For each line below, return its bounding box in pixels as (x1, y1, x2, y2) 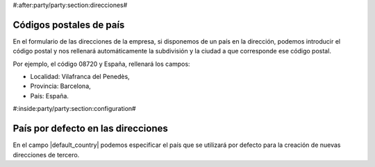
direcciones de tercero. (12, 150, 80, 159)
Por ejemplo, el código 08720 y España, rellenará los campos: (12, 60, 190, 68)
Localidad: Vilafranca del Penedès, (30, 73, 130, 81)
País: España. (30, 91, 69, 100)
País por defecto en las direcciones (12, 123, 168, 134)
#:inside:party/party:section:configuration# (12, 105, 136, 113)
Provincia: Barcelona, (30, 82, 92, 90)
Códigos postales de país (12, 19, 125, 30)
